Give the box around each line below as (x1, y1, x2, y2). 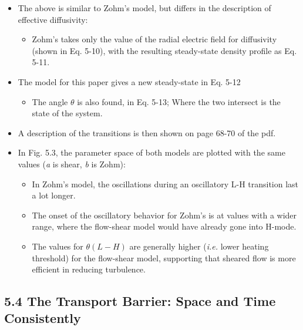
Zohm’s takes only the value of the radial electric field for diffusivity (32, 33, 277, 45)
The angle (32, 95, 68, 107)
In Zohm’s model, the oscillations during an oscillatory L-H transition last (32, 177, 299, 190)
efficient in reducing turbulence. (32, 263, 146, 275)
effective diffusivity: (18, 13, 88, 25)
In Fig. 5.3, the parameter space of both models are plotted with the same (18, 146, 285, 159)
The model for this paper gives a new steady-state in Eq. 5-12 (18, 75, 241, 87)
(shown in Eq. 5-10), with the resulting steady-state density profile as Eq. (32, 44, 297, 56)
